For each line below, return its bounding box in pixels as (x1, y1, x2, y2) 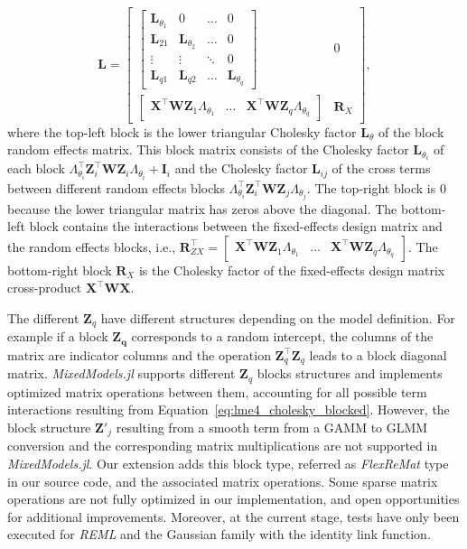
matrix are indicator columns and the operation (7, 345, 271, 364)
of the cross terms (332, 159, 431, 178)
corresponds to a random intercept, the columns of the (131, 327, 434, 346)
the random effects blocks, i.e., (7, 237, 176, 256)
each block (7, 159, 65, 178)
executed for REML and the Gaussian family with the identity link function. (7, 525, 431, 544)
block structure (7, 418, 91, 437)
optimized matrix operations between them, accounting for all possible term (7, 382, 427, 401)
